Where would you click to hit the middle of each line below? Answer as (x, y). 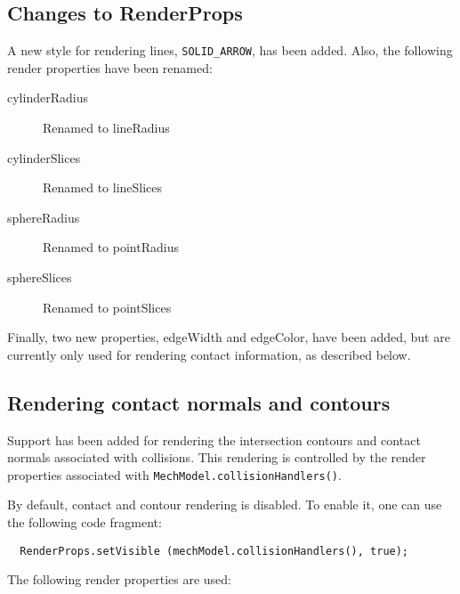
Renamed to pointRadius (111, 247)
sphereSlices (40, 277)
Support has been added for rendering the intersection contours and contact (214, 439)
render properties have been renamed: (110, 67)
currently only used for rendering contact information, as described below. (209, 354)
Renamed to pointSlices (107, 307)
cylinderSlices (44, 157)
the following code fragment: (85, 522)
